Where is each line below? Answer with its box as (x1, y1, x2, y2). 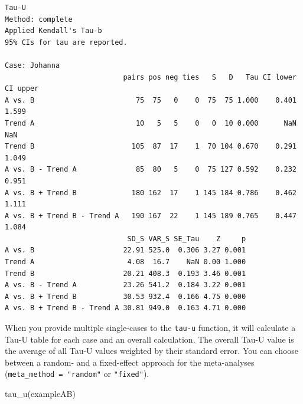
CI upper (5, 84, 39, 93)
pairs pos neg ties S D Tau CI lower (123, 73, 297, 81)
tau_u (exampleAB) (5, 387, 76, 400)
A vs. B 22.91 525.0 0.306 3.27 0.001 (5, 246, 246, 255)
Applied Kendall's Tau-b (5, 27, 102, 35)
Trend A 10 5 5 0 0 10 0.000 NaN (5, 119, 297, 127)
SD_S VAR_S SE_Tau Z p (127, 234, 246, 243)
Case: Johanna (5, 61, 60, 70)
